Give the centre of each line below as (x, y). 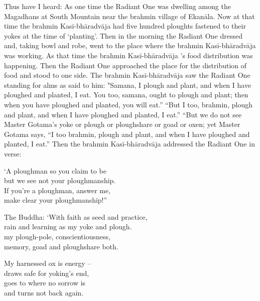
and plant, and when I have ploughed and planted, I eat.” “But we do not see (123, 114)
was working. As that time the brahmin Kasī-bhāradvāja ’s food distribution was (128, 55)
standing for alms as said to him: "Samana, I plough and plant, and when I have (128, 85)
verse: (13, 153)
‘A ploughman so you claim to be (55, 170)
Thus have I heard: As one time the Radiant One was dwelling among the (117, 6)
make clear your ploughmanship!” (56, 200)
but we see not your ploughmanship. (60, 180)
